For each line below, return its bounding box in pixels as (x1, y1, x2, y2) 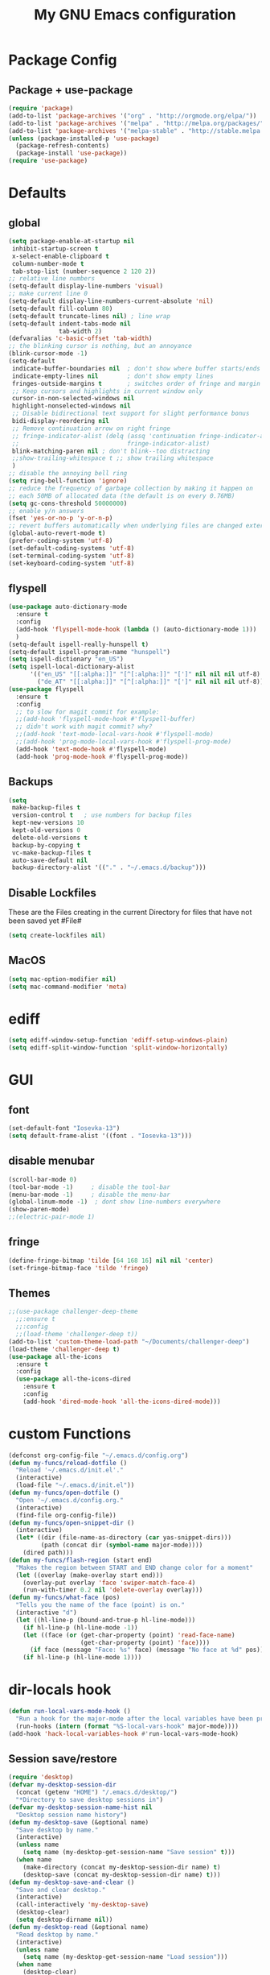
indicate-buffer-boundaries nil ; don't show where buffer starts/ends (11, 364, 261, 372)
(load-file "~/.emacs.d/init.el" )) (15, 1481, 135, 1489)
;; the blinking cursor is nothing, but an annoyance (8, 342, 193, 350)
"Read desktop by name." (15, 1931, 99, 1939)
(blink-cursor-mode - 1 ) (8, 350, 88, 358)
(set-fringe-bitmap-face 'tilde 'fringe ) (8, 1264, 149, 1272)
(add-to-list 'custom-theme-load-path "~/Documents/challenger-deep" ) (8, 1337, 250, 1346)
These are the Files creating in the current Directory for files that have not (8, 908, 252, 917)
